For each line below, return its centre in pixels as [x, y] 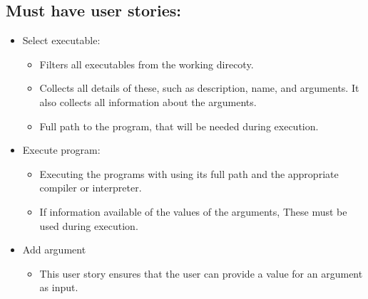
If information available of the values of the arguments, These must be [193, 211]
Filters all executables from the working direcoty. [147, 64]
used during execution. [89, 225]
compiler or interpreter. [91, 188]
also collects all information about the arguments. [148, 101]
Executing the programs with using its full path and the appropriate [189, 173]
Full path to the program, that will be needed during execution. [179, 126]
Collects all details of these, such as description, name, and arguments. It [199, 88]
